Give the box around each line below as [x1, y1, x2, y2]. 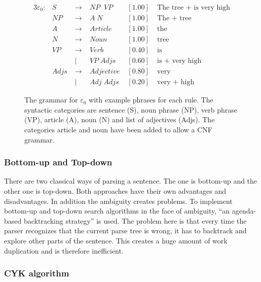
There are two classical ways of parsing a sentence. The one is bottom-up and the [4, 175, 257, 186]
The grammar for [24, 94, 78, 105]
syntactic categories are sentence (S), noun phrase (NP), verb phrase [24, 104, 237, 115]
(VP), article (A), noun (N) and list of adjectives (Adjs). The [24, 114, 215, 125]
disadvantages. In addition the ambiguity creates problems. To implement [4, 195, 233, 206]
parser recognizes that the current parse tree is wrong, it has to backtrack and [4, 225, 247, 236]
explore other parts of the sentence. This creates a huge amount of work [4, 235, 228, 245]
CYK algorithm [4, 267, 69, 279]
